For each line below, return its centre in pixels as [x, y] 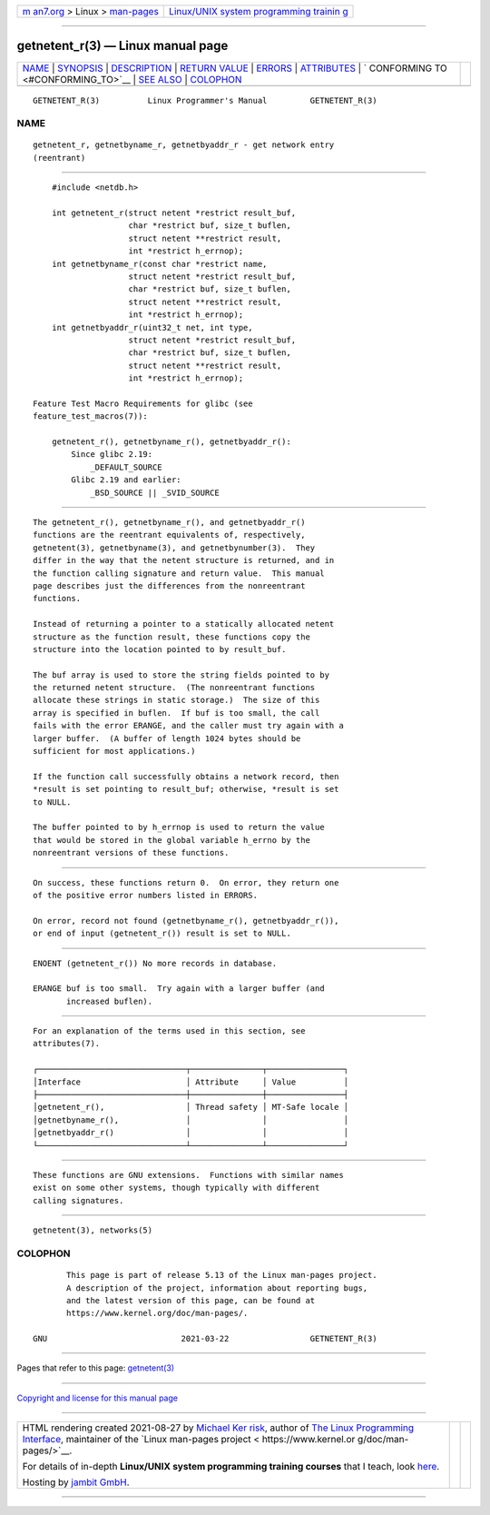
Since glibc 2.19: [112, 455]
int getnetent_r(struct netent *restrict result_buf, [174, 213]
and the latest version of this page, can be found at [191, 1300]
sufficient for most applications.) [114, 751]
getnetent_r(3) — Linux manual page [122, 46]
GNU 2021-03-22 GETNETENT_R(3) [205, 1339]
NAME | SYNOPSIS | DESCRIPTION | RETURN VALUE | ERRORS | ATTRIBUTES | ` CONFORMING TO [235, 68]
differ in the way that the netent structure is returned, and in [184, 560]
